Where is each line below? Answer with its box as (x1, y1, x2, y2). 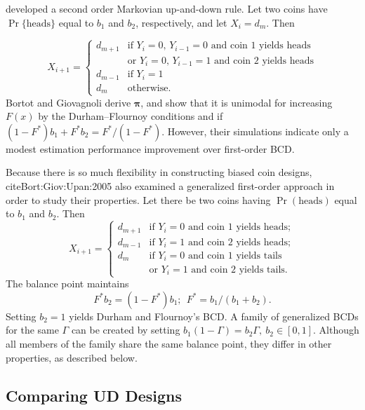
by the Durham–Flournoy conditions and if (38, 109, 223, 123)
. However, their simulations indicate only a (161, 123, 349, 138)
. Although (312, 322, 359, 337)
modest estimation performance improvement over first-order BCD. (6, 141, 295, 156)
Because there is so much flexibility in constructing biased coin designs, (6, 165, 312, 179)
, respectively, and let (135, 15, 227, 29)
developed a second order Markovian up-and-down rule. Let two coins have (6, 1, 328, 15)
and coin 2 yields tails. (191, 264, 288, 275)
